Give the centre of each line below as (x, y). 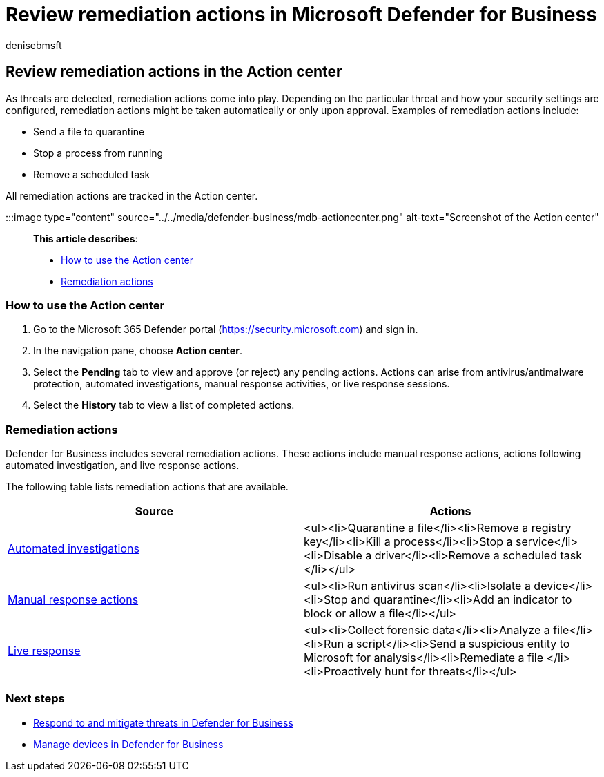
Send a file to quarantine (89, 131)
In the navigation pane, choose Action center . (138, 351)
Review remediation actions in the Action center (174, 72)
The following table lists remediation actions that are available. (147, 487)
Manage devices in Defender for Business (128, 744)
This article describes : (86, 238)
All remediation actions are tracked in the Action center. (132, 195)
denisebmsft (34, 45)
